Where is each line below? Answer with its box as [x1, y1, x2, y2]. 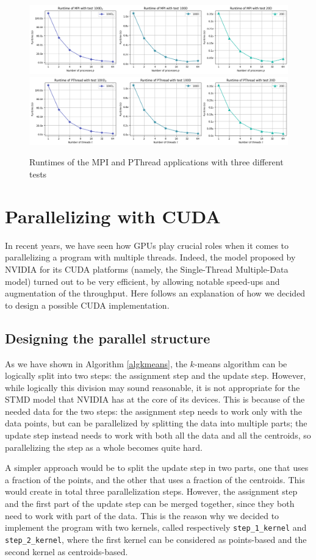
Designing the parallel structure [5, 328, 210, 347]
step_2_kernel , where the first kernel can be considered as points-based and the [5, 533, 307, 545]
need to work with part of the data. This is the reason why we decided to [5, 509, 279, 522]
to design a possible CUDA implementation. [5, 298, 170, 311]
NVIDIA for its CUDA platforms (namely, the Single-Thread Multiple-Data [5, 262, 289, 275]
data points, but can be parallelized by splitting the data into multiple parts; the [5, 417, 307, 429]
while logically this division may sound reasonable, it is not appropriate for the [5, 381, 300, 393]
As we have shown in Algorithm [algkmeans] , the [5, 357, 187, 370]
